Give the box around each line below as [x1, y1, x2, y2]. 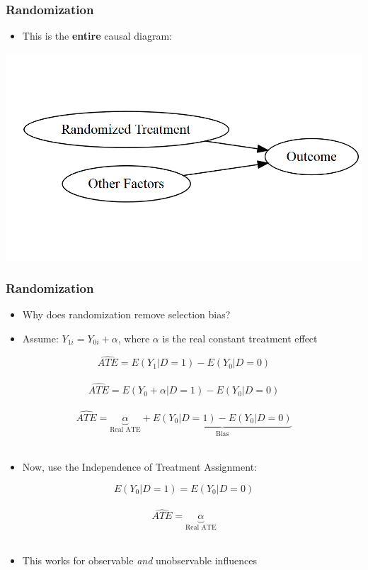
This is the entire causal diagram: [22, 28, 173, 43]
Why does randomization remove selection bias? [22, 306, 231, 321]
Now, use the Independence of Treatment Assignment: [22, 459, 257, 474]
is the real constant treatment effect [162, 330, 318, 345]
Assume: [22, 330, 59, 345]
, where [117, 330, 150, 345]
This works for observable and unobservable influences [22, 553, 257, 568]
